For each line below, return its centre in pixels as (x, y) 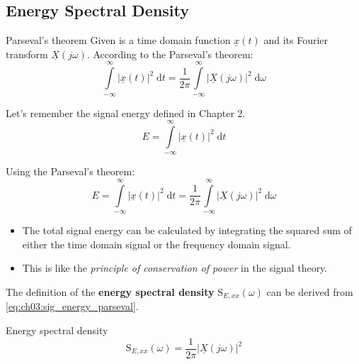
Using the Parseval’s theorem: (70, 171)
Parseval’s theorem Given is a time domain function (118, 40)
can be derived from (310, 291)
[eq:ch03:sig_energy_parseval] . (72, 306)
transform (27, 54)
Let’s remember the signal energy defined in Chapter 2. (126, 112)
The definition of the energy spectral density (110, 291)
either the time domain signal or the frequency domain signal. (156, 244)
